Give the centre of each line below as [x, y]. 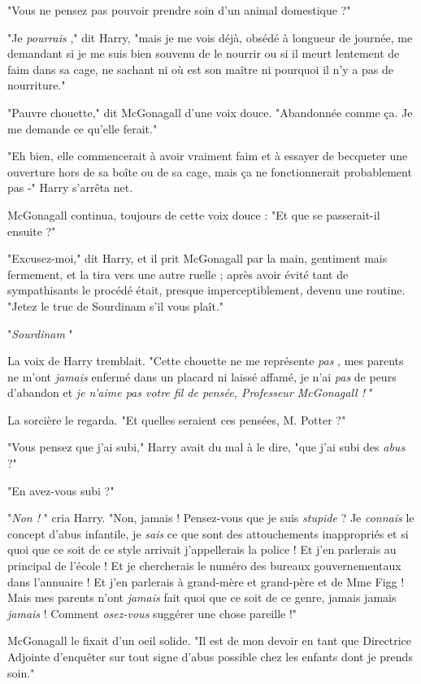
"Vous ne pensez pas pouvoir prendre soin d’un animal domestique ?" [179, 10]
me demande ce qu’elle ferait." [82, 128]
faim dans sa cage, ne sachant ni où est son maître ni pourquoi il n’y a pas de [200, 69]
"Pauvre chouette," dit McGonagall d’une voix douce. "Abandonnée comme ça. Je [210, 112]
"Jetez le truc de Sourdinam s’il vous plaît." [116, 305]
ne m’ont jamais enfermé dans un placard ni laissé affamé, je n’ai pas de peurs [202, 376]
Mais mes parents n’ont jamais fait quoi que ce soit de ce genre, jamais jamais [202, 597]
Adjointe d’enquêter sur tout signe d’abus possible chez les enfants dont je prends [210, 656]
